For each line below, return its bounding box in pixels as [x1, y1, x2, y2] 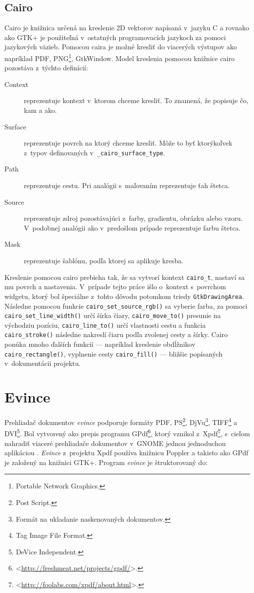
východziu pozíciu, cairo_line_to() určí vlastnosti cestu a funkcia [4, 319, 206, 330]
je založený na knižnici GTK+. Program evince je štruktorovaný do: [4, 457, 208, 467]
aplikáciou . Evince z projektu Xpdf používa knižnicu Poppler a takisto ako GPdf [4, 447, 249, 458]
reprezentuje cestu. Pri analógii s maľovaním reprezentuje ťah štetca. [24, 180, 230, 191]
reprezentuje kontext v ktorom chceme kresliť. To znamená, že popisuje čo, [24, 95, 249, 106]
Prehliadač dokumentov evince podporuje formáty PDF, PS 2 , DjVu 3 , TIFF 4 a [4, 416, 237, 427]
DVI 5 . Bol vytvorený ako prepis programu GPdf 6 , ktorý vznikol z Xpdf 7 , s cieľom [4, 427, 250, 439]
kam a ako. [24, 105, 57, 115]
